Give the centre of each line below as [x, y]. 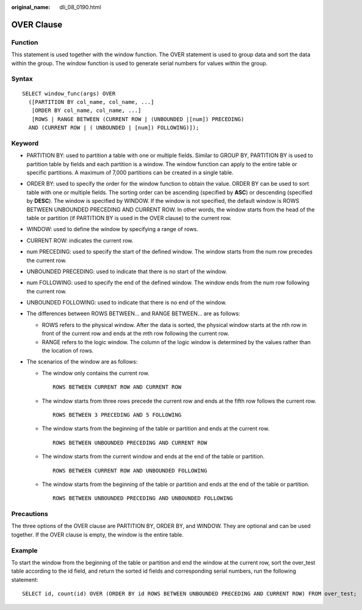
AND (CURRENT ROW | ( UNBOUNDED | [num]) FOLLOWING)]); [114, 128]
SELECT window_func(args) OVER [69, 94]
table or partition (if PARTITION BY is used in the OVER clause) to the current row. [129, 218]
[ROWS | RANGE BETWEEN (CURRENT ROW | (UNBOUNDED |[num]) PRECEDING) [138, 119]
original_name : [31, 7]
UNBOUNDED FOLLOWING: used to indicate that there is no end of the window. [127, 303]
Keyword [25, 143]
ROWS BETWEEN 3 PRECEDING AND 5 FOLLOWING [117, 415]
